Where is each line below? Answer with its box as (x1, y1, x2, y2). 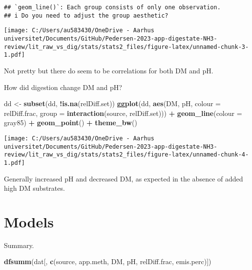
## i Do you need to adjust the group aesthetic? (4, 12, 168, 19)
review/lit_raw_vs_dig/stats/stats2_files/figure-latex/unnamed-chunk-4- (4, 151, 249, 158)
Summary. (4, 240, 34, 250)
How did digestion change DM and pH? (4, 82, 122, 92)
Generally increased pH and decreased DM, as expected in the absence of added (4, 173, 243, 183)
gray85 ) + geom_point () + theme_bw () (4, 117, 137, 128)
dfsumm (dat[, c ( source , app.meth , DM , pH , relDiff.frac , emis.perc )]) (4, 256, 211, 267)
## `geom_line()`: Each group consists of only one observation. (4, 4, 221, 11)
